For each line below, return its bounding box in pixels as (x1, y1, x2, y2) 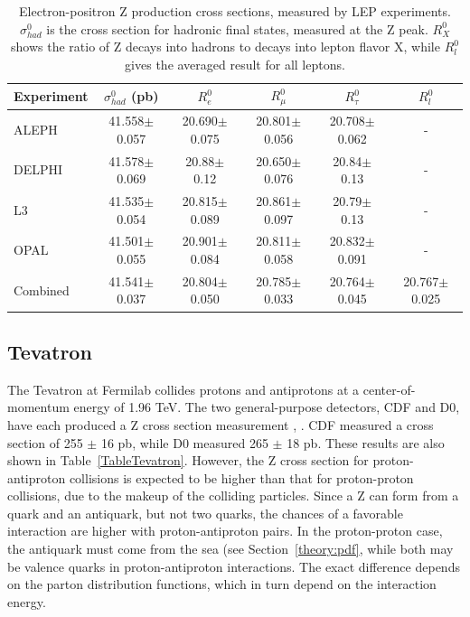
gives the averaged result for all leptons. (125, 54, 345, 73)
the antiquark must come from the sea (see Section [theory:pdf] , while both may (7, 539, 454, 558)
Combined (14, 280, 70, 299)
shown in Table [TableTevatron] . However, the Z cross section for (7, 451, 369, 470)
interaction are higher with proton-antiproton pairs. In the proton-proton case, (7, 521, 443, 540)
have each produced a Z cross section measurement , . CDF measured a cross (7, 415, 434, 434)
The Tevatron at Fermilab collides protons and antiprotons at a (7, 379, 360, 398)
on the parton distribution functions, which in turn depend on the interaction (7, 575, 437, 594)
